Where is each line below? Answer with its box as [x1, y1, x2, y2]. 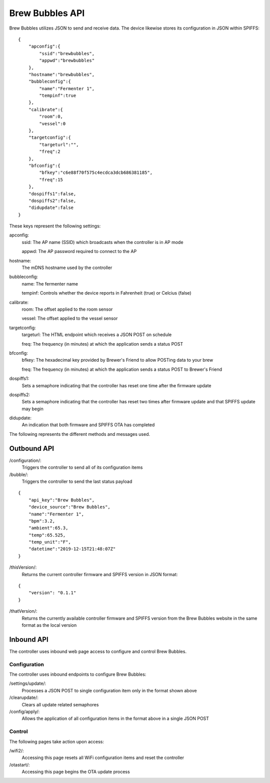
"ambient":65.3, [28, 525, 68, 531]
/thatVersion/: [9, 608, 37, 614]
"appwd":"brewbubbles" [39, 58, 95, 64]
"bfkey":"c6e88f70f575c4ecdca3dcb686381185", [39, 170, 152, 175]
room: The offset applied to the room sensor [21, 306, 113, 312]
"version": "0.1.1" [28, 590, 76, 596]
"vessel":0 [39, 121, 66, 126]
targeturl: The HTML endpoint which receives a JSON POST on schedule [21, 332, 172, 338]
